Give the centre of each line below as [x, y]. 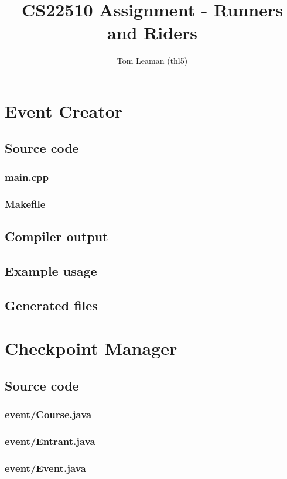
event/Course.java [48, 414]
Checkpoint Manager [91, 348]
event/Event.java [45, 468]
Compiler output [57, 236]
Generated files [51, 305]
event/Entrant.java [50, 441]
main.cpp [27, 177]
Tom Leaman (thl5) [152, 61]
